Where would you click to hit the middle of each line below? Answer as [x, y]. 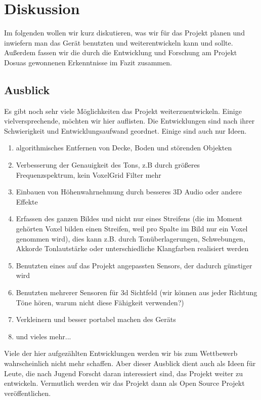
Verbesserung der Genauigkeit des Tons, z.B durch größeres [108, 165]
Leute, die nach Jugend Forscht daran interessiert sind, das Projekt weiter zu [123, 373]
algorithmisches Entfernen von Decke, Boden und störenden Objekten [124, 148]
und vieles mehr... [43, 336]
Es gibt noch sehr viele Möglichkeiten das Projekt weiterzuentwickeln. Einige [123, 111]
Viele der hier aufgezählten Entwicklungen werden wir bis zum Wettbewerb [121, 353]
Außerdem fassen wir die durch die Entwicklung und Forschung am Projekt [121, 52]
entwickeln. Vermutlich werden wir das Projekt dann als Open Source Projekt [124, 383]
